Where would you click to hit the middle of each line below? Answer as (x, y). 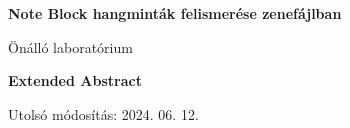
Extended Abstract (75, 80)
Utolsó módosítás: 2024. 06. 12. (103, 113)
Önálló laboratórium (70, 46)
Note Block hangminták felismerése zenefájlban (175, 13)
